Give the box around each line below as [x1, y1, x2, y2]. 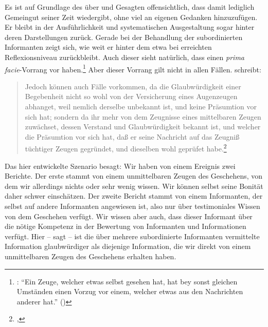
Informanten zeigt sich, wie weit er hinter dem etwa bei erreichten [5, 42, 212, 52]
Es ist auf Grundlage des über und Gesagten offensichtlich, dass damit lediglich [5, 2, 255, 12]
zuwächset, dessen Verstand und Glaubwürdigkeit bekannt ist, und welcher [25, 121, 261, 132]
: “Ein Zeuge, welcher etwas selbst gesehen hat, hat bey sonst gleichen [16, 276, 238, 286]
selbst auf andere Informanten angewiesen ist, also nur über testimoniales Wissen [5, 201, 260, 211]
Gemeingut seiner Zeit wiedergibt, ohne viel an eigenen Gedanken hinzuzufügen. [5, 11, 258, 22]
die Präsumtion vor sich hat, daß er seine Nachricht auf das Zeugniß [25, 131, 240, 142]
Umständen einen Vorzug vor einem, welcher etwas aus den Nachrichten [16, 286, 243, 297]
